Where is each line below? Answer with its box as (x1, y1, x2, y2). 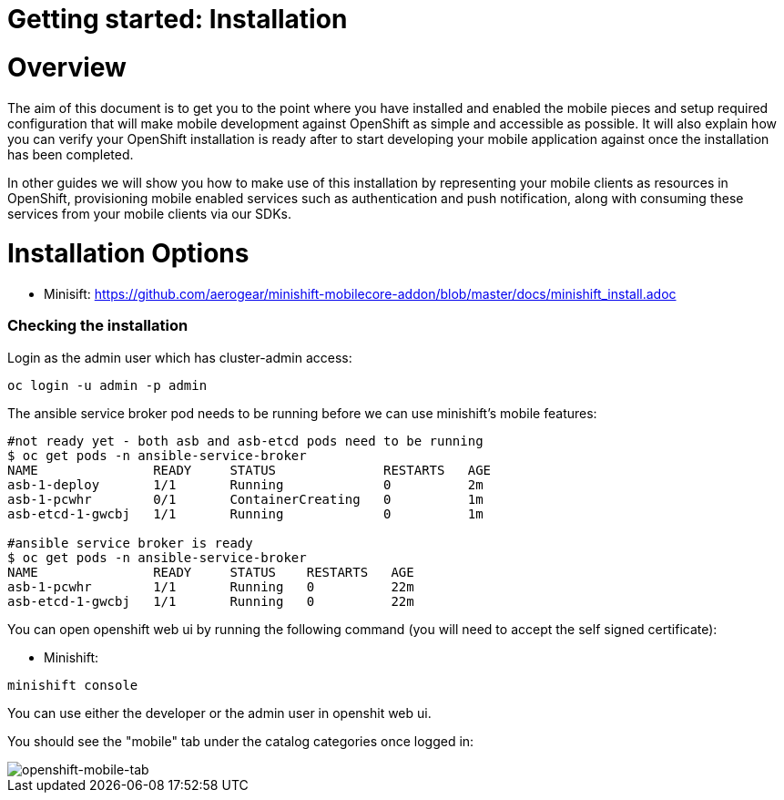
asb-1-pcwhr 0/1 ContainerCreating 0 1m (7, 491, 484, 507)
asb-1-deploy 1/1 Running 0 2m (7, 477, 484, 492)
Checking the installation (7, 316, 188, 335)
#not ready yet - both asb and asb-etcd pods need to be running (7, 433, 484, 448)
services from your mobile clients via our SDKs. (7, 205, 292, 221)
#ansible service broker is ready (7, 535, 253, 550)
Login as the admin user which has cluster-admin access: (7, 349, 352, 365)
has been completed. (7, 146, 134, 162)
